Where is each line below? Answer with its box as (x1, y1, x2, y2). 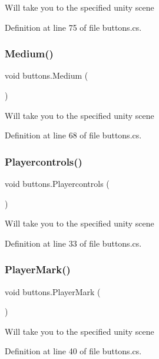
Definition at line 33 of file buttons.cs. (5, 237, 142, 249)
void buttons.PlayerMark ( (5, 285, 101, 297)
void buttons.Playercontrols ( (5, 177, 110, 189)
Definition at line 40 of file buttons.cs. (5, 345, 142, 357)
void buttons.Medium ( (5, 69, 88, 82)
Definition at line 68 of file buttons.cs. (5, 129, 142, 141)
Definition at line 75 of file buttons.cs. (5, 21, 142, 33)
